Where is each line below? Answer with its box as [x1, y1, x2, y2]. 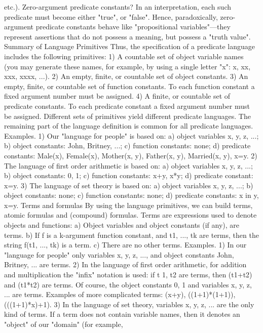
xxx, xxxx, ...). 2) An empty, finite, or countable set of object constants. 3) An [4, 71, 248, 81]
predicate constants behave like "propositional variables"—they [35, 21, 231, 32]
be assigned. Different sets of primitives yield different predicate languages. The [4, 110, 251, 121]
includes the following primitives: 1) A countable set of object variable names [4, 51, 244, 61]
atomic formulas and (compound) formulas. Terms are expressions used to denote [4, 210, 257, 220]
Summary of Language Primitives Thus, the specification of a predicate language [4, 41, 255, 52]
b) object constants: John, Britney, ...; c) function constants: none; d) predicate [4, 140, 251, 151]
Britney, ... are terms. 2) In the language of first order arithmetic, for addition [4, 259, 247, 270]
